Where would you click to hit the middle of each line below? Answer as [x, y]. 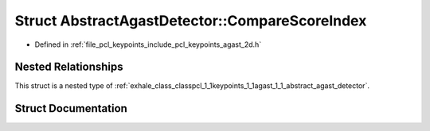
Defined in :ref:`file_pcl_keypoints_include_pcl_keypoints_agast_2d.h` [148, 44]
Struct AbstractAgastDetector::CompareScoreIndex [191, 21]
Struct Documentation [71, 108]
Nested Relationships [69, 67]
